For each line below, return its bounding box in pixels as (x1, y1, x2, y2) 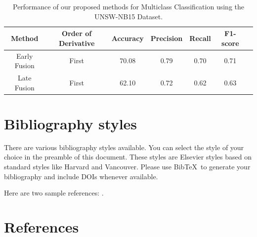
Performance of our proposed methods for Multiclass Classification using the (12, 1, 244, 11)
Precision (150, 33, 183, 43)
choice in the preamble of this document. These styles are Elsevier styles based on (4, 152, 252, 162)
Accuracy (111, 33, 144, 43)
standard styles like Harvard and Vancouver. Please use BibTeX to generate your (4, 161, 251, 172)
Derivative (58, 38, 95, 48)
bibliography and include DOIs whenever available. (4, 171, 158, 181)
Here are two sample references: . (4, 188, 104, 198)
